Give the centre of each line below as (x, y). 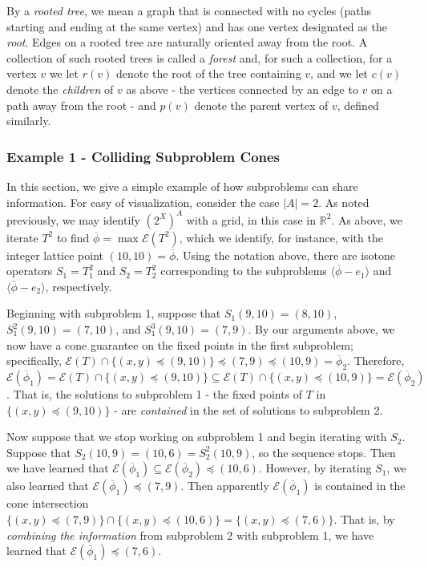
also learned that (48, 486)
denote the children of (60, 89)
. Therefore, (376, 360)
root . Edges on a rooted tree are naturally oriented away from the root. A (187, 42)
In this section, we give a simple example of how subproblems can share (182, 186)
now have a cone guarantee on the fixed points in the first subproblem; (180, 344)
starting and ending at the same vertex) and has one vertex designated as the (197, 26)
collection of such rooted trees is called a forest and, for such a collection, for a (200, 57)
